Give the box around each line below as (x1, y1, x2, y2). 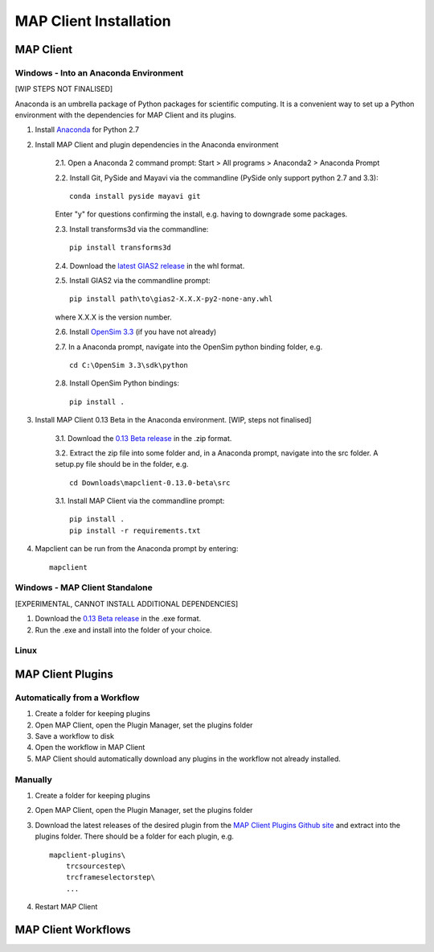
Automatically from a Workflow (14, 692, 140, 703)
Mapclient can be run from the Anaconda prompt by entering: (35, 544, 239, 554)
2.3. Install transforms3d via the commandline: (55, 224, 209, 233)
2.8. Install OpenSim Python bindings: (55, 378, 180, 388)
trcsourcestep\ (65, 861, 126, 871)
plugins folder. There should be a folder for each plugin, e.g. (35, 831, 235, 841)
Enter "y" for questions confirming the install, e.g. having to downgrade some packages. (55, 209, 348, 219)
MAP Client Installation (14, 12, 172, 30)
